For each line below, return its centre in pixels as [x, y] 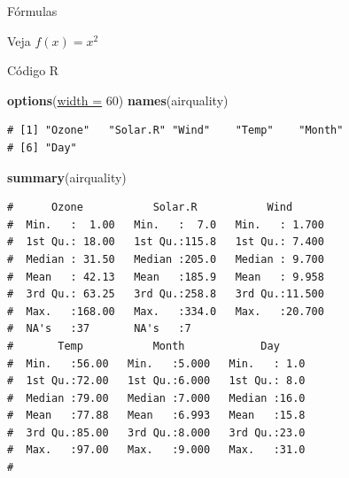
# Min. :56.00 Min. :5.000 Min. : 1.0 [156, 363]
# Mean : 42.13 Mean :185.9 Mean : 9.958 [166, 277]
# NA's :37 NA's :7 [99, 329]
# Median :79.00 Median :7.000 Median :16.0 [156, 398]
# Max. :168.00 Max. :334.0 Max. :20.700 [166, 311]
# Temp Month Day [143, 346]
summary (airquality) [67, 177]
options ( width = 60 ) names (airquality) [118, 100]
